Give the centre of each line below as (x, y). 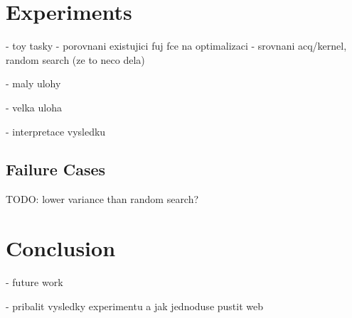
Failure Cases (56, 169)
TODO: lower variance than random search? (102, 199)
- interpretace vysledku (56, 131)
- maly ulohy (33, 83)
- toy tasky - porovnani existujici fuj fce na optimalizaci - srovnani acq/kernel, (176, 46)
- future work (34, 282)
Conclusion (61, 248)
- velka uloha (34, 107)
